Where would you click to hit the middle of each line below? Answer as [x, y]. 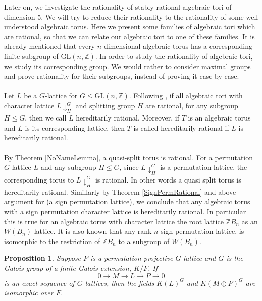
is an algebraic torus [219, 118]
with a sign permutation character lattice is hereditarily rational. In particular [125, 211]
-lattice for [61, 96]
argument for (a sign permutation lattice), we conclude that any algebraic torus [127, 201]
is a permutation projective [132, 258]
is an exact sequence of [39, 283]
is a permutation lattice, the [204, 167]
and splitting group [105, 105]
